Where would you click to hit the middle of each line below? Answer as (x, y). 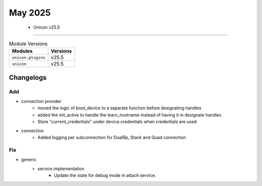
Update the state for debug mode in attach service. (105, 175)
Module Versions (28, 44)
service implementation (61, 169)
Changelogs (28, 77)
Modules (22, 51)
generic (29, 160)
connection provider (41, 101)
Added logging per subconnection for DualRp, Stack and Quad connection (112, 137)
